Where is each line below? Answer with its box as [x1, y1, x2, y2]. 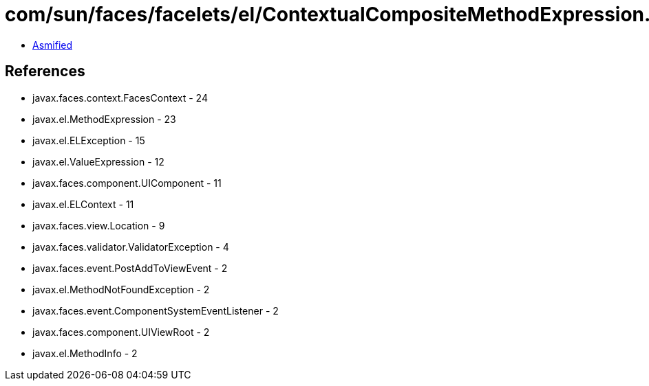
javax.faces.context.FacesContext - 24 [32, 91, 208, 104]
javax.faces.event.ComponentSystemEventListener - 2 [32, 304, 279, 317]
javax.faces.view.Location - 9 [32, 219, 165, 231]
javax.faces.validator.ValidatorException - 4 [32, 240, 229, 253]
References [5, 63, 85, 80]
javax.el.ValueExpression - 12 [32, 155, 164, 168]
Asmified [32, 38, 73, 51]
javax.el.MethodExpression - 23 [32, 113, 176, 125]
